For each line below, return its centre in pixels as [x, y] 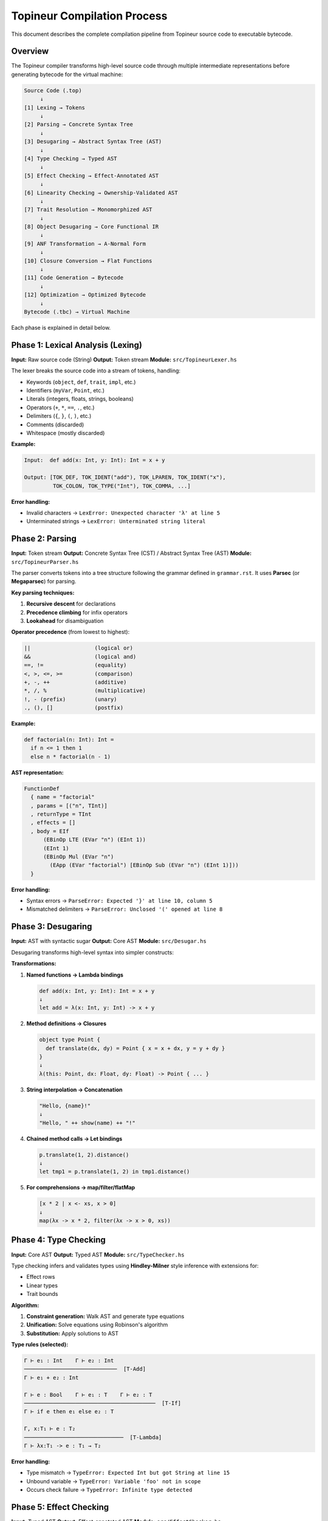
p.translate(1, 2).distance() [84, 1155]
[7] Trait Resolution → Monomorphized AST [88, 210]
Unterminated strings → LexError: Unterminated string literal [116, 521]
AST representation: [37, 772]
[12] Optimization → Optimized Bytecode [85, 295]
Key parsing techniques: [43, 593]
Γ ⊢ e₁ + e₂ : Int [51, 1377]
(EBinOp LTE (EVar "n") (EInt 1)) [94, 840]
